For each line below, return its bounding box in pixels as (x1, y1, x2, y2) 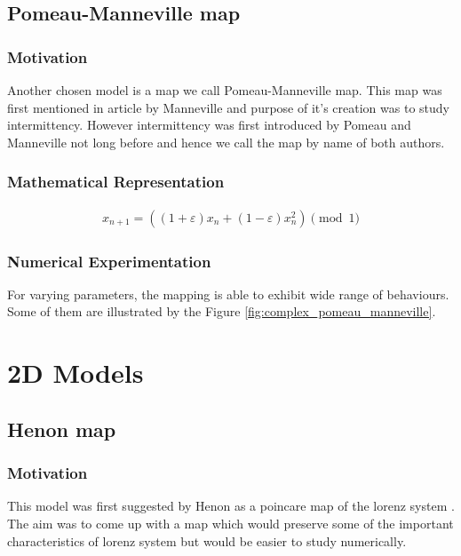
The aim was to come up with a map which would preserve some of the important (7, 514, 454, 532)
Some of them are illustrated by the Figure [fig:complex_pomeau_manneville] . (7, 302, 436, 321)
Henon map (7, 415, 116, 442)
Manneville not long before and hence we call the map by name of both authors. (7, 132, 445, 151)
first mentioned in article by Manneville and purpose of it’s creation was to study (7, 98, 449, 116)
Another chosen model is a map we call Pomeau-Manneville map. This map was (7, 81, 442, 99)
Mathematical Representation (7, 171, 225, 193)
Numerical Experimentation (7, 250, 211, 272)
